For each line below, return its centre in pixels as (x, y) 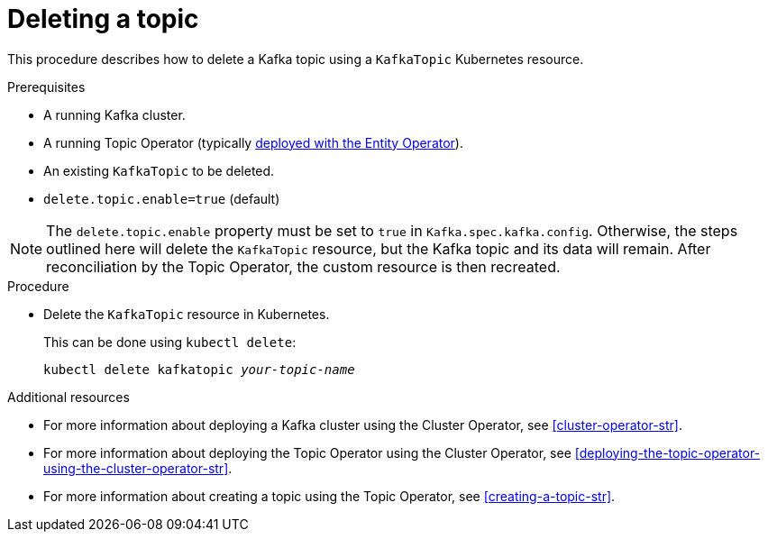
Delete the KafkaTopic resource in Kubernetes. (187, 314)
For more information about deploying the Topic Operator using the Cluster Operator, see (307, 452)
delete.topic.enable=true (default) (162, 198)
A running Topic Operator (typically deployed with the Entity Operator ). (253, 142)
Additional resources (69, 397)
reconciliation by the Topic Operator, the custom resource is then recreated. (303, 266)
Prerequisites (46, 87)
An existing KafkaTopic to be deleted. (159, 170)
